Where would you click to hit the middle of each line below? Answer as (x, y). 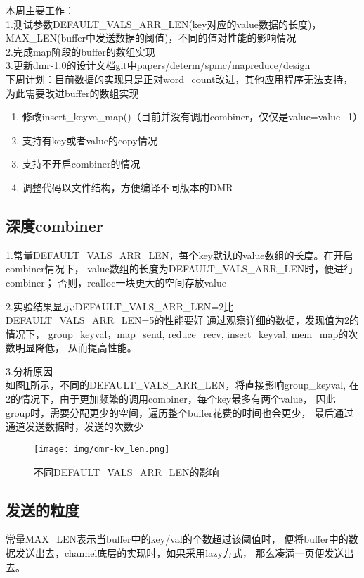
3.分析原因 (29, 371)
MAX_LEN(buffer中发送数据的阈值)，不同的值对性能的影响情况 (151, 38)
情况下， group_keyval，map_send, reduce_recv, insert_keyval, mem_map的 (177, 333)
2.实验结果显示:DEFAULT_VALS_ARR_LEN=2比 (120, 306)
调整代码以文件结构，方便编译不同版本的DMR (128, 187)
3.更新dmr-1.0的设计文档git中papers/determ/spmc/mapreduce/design (158, 65)
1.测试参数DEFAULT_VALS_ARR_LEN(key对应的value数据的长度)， (164, 24)
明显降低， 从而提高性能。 (76, 347)
